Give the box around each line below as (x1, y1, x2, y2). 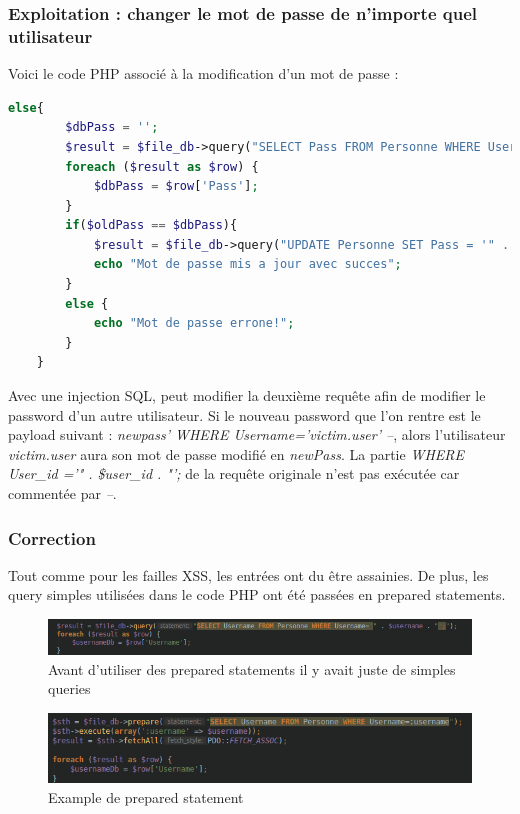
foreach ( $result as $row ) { (65, 159, 259, 174)
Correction (8, 525, 96, 550)
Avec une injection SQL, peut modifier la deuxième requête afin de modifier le (8, 385, 486, 406)
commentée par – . (8, 483, 117, 504)
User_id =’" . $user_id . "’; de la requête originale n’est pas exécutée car (8, 463, 460, 484)
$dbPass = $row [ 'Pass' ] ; (93, 179, 259, 194)
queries (48, 678, 91, 699)
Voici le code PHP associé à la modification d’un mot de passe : (8, 63, 399, 84)
